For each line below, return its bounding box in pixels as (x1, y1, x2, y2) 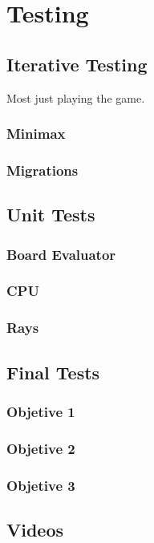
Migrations (6, 160, 79, 180)
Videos (6, 517, 64, 541)
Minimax (6, 124, 66, 144)
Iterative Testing (6, 51, 148, 76)
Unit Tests (6, 202, 95, 227)
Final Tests (6, 359, 100, 384)
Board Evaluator (6, 244, 116, 264)
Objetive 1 (6, 401, 75, 421)
